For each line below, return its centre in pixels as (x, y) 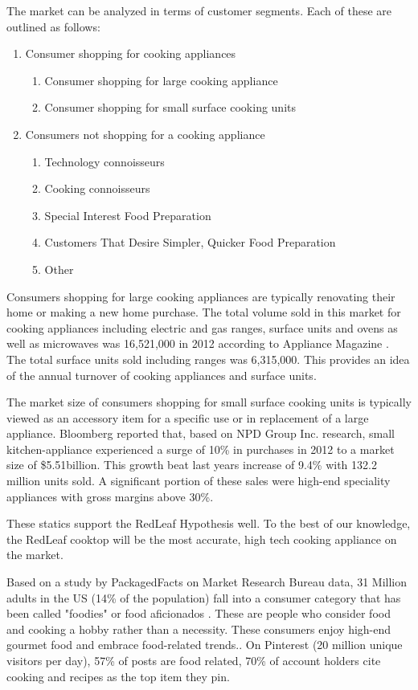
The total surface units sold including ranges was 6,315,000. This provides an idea (208, 359)
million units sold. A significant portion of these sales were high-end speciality (199, 481)
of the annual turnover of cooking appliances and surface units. (162, 375)
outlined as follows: (53, 26)
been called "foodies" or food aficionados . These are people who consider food (199, 613)
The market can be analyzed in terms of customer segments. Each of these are (199, 10)
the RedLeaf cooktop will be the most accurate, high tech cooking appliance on (202, 539)
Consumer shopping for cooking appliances (131, 53)
